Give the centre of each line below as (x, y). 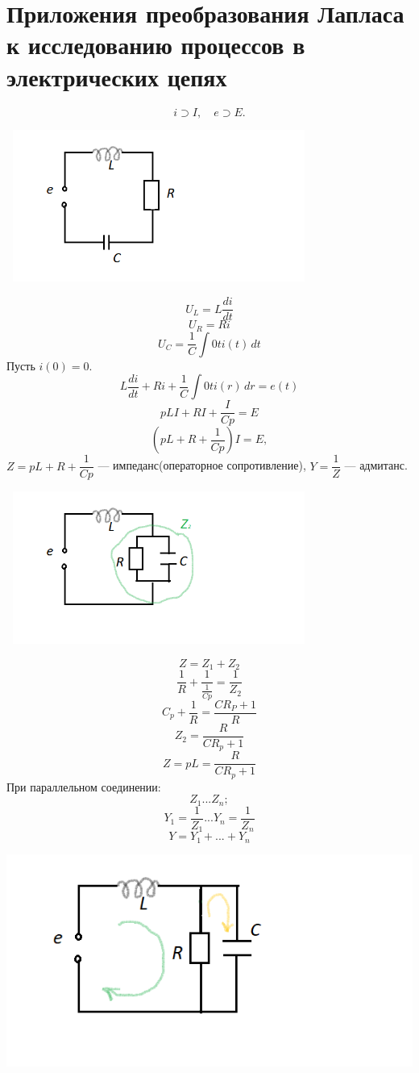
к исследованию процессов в (156, 45)
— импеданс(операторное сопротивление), (202, 465)
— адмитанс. (376, 465)
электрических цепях (117, 76)
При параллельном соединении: (84, 786)
